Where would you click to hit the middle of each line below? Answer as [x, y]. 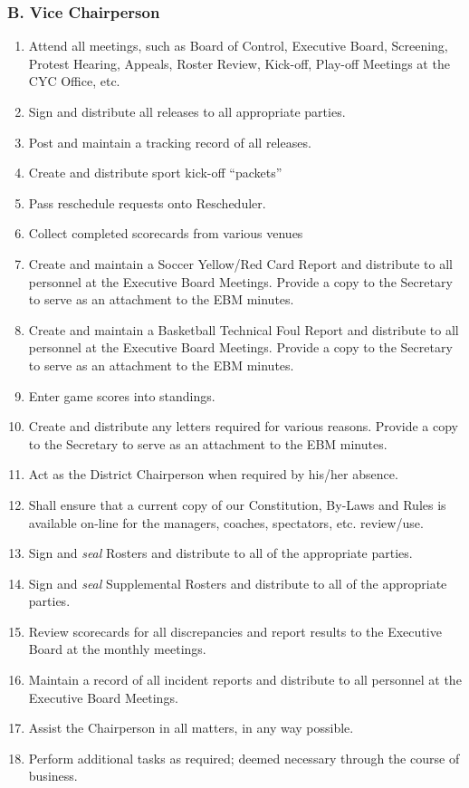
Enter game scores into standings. [122, 395]
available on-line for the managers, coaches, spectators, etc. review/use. [226, 522]
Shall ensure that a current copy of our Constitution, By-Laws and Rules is [237, 504]
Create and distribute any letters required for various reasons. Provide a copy [244, 426]
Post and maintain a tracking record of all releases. [170, 142]
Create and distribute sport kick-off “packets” [155, 173]
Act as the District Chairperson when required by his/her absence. [213, 474]
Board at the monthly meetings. [117, 649]
